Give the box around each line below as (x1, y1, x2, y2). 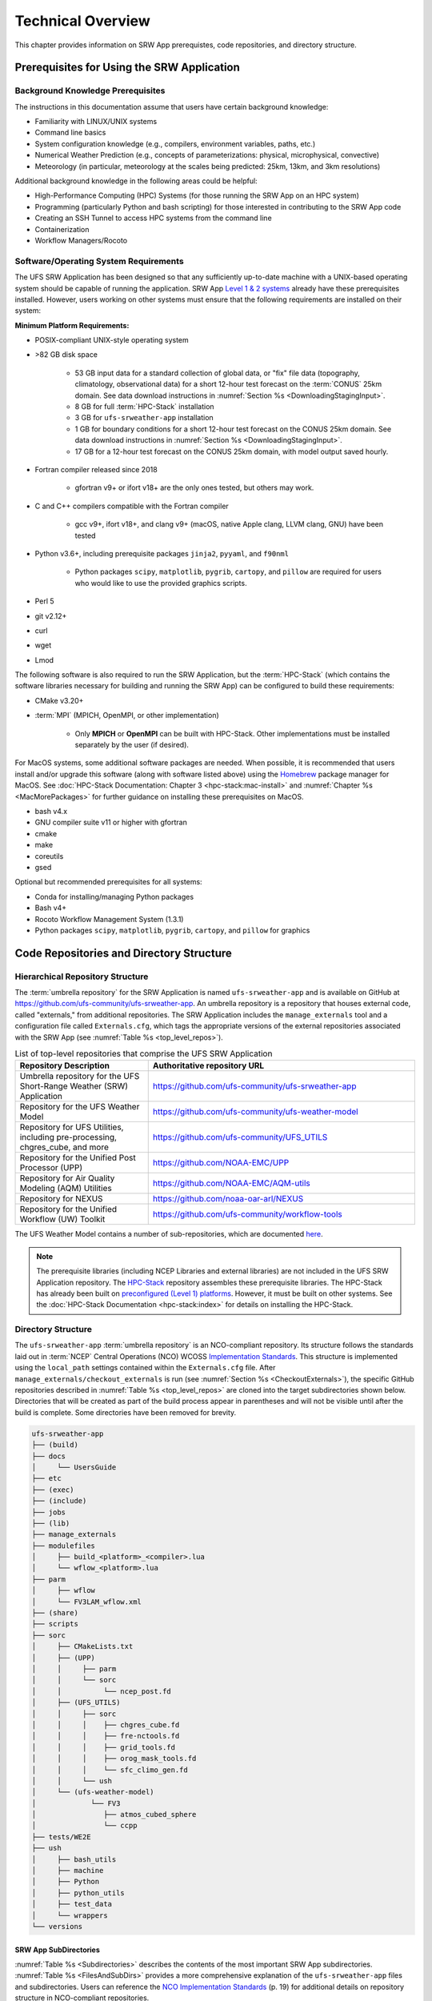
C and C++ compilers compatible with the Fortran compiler (34, 501, 230, 511)
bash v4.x (34, 806, 68, 816)
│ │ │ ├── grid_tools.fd (31, 1742, 176, 1752)
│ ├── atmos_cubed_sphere (31, 1810, 197, 1819)
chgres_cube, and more (19, 1141, 110, 1153)
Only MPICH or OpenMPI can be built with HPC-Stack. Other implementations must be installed (74, 728, 390, 738)
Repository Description (19, 1061, 110, 1072)
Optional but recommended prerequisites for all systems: (14, 877, 203, 887)
